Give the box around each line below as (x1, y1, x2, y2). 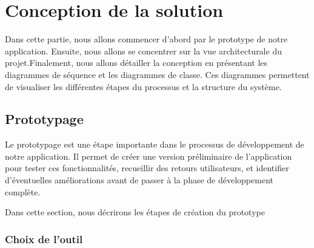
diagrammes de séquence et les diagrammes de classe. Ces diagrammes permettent (5, 68, 310, 80)
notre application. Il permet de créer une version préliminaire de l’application (5, 149, 292, 162)
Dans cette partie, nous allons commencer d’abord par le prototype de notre (5, 33, 288, 45)
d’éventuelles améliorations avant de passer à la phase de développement (5, 174, 273, 186)
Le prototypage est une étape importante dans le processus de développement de (5, 138, 304, 151)
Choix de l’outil (5, 231, 83, 246)
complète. (5, 185, 41, 198)
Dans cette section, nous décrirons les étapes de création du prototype (5, 206, 265, 218)
